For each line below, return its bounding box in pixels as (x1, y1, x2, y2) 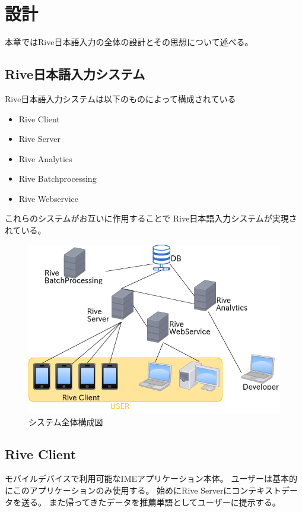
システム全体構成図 (28, 415, 103, 428)
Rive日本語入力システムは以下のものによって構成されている (5, 92, 236, 105)
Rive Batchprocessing (18, 172, 97, 185)
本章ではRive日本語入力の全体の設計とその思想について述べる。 (5, 36, 253, 48)
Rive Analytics (18, 152, 72, 165)
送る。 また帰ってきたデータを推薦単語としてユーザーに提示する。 (21, 495, 281, 508)
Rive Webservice (18, 192, 79, 204)
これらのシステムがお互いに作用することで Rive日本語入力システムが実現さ (5, 212, 297, 225)
